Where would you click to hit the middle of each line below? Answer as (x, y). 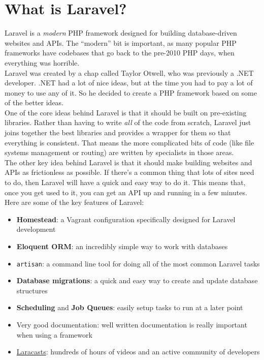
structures (32, 290)
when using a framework (54, 334)
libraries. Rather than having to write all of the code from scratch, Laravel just (128, 122)
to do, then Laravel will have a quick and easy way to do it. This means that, (125, 182)
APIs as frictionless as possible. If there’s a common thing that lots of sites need (129, 172)
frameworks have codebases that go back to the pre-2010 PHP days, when (120, 53)
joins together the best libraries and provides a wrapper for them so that (118, 132)
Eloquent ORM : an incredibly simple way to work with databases (122, 246)
